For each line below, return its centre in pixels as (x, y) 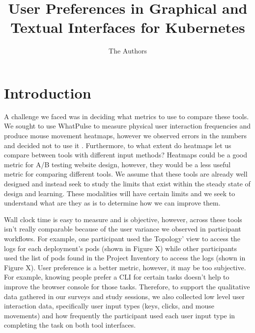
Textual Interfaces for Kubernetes (128, 27)
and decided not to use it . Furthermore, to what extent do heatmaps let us (118, 145)
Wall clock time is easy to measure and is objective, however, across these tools (123, 219)
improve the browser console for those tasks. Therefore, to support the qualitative (127, 286)
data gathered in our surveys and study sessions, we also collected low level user (125, 296)
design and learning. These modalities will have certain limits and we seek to (120, 193)
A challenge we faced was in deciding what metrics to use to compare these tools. (127, 116)
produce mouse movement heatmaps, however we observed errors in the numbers (126, 136)
